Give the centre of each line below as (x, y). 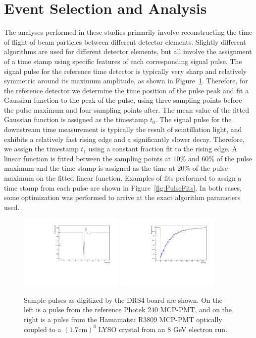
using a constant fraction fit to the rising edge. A (163, 149)
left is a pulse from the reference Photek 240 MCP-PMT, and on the (128, 309)
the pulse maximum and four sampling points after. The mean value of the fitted (127, 109)
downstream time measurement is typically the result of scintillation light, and (123, 129)
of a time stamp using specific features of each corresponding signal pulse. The (123, 61)
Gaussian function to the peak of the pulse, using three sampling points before (123, 100)
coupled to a (43, 329)
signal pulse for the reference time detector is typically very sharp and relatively (126, 71)
